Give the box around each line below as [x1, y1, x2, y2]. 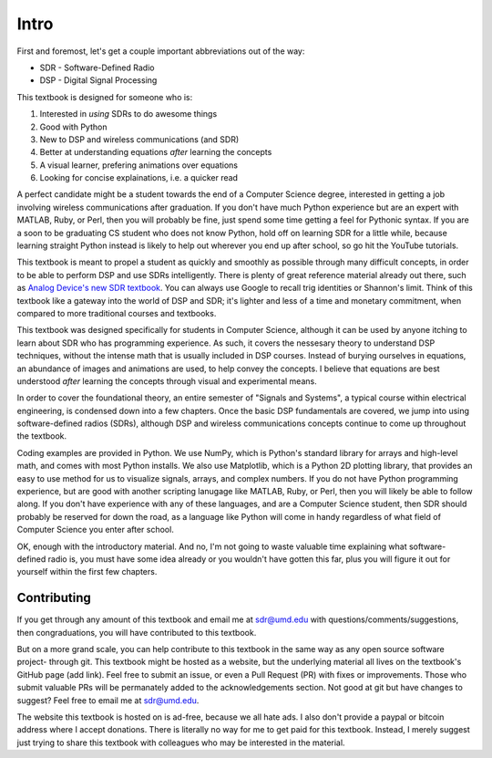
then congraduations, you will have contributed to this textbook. [16, 627, 257, 638]
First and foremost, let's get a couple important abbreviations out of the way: [16, 46, 305, 57]
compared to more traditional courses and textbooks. [16, 307, 217, 318]
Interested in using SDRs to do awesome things [39, 109, 218, 119]
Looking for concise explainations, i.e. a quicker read [39, 172, 239, 183]
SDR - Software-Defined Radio [39, 62, 155, 73]
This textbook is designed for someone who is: [16, 91, 193, 102]
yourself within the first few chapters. [16, 566, 158, 577]
